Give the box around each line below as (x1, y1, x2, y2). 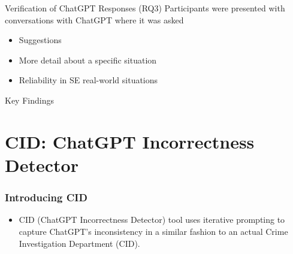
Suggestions (19, 34, 62, 46)
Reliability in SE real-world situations (19, 74, 158, 86)
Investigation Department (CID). (19, 237, 140, 249)
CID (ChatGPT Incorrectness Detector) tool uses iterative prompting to (19, 213, 285, 226)
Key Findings (5, 93, 54, 106)
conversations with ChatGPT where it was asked (5, 13, 184, 26)
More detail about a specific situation (19, 53, 157, 66)
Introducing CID (5, 190, 87, 205)
